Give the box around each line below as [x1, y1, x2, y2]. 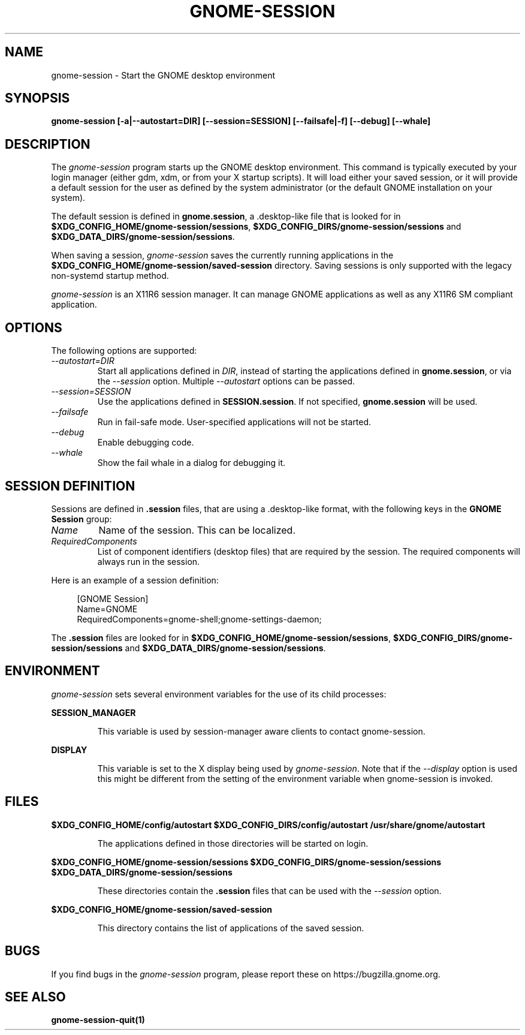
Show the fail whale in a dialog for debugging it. [97, 458, 286, 468]
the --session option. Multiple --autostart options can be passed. [97, 376, 355, 387]
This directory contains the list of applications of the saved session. [97, 922, 364, 933]
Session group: [51, 513, 112, 524]
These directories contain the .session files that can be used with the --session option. [97, 885, 442, 896]
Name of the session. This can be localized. [98, 523, 295, 536]
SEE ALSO [5, 989, 66, 1004]
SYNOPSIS [5, 91, 70, 106]
